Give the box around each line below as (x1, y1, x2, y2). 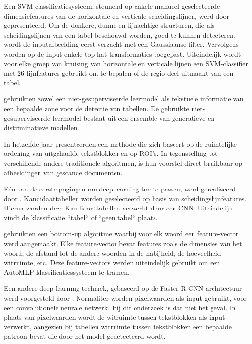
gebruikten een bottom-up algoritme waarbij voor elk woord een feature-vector (4, 229, 239, 239)
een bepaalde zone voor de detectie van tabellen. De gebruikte (4, 103, 189, 113)
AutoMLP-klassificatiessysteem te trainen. (4, 267, 130, 277)
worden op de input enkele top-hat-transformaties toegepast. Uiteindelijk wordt (4, 48, 241, 58)
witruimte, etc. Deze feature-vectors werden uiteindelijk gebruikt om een (4, 257, 220, 268)
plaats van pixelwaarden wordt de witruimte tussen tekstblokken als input (4, 312, 225, 322)
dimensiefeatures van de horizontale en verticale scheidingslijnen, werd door (4, 10, 230, 20)
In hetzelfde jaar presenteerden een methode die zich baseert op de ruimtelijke (4, 138, 237, 149)
